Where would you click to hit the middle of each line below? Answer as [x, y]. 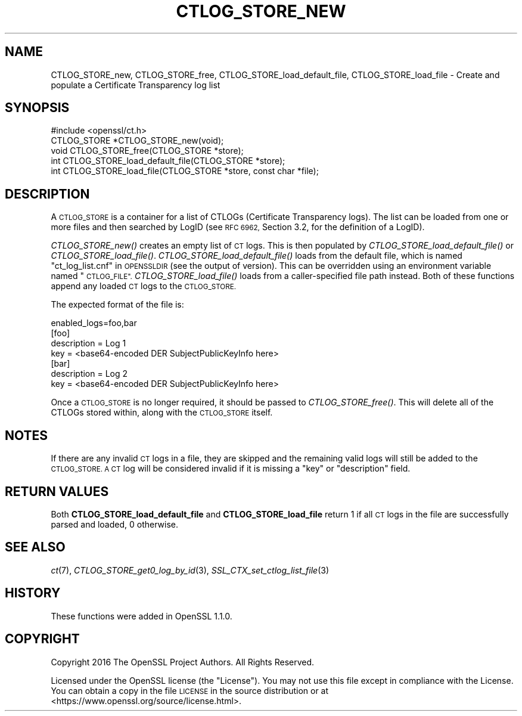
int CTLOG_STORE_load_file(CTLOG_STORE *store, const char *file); [185, 171]
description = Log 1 [88, 343]
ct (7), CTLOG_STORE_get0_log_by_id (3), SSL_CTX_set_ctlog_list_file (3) [190, 570]
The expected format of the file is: [117, 305]
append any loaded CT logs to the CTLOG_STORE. [144, 286]
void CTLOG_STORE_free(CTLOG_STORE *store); [147, 151]
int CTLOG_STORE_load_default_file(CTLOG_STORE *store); [168, 161]
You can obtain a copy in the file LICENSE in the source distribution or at [190, 690]
